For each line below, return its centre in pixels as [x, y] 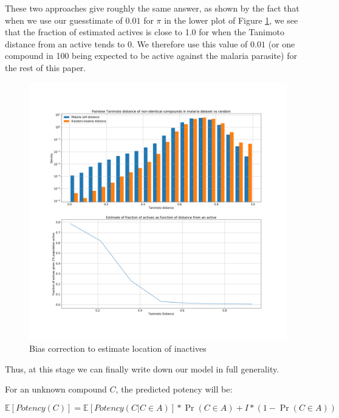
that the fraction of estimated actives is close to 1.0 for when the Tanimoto [145, 32]
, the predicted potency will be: [174, 389]
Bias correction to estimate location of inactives [118, 348]
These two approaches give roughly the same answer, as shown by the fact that [152, 8]
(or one [282, 43]
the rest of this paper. [46, 67]
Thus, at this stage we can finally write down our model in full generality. [142, 368]
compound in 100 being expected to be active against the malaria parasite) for [151, 56]
